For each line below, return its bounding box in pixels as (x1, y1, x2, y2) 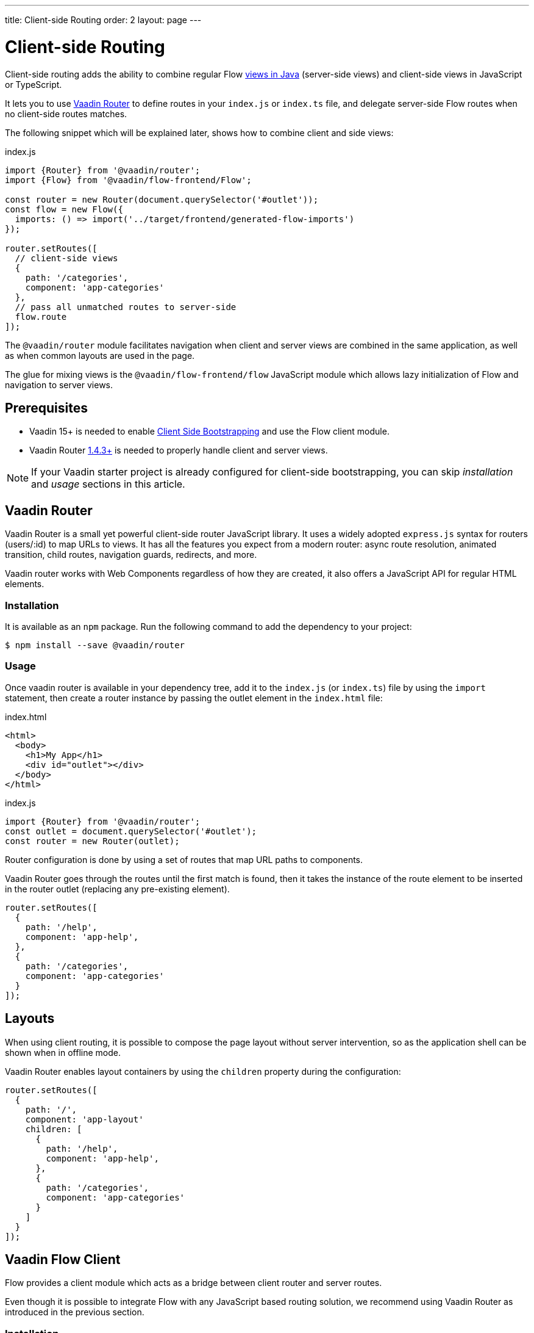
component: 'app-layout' (25, 1114, 144, 1124)
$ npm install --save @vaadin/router (5, 640, 185, 650)
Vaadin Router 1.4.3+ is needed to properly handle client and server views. (29, 445, 328, 456)
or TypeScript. (5, 79, 62, 90)
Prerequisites (5, 400, 88, 416)
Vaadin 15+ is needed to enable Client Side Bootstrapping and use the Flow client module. (29, 426, 390, 437)
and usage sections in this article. (31, 478, 185, 491)
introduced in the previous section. (5, 1307, 144, 1318)
